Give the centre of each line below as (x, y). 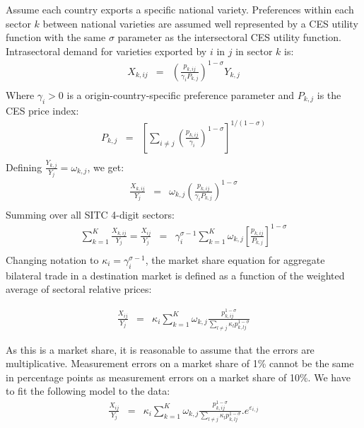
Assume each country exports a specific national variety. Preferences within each (180, 9)
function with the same (56, 37)
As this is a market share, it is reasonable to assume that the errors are (160, 349)
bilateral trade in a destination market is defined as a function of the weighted (175, 275)
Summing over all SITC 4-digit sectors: (90, 214)
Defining (24, 167)
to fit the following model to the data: (88, 391)
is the (329, 94)
